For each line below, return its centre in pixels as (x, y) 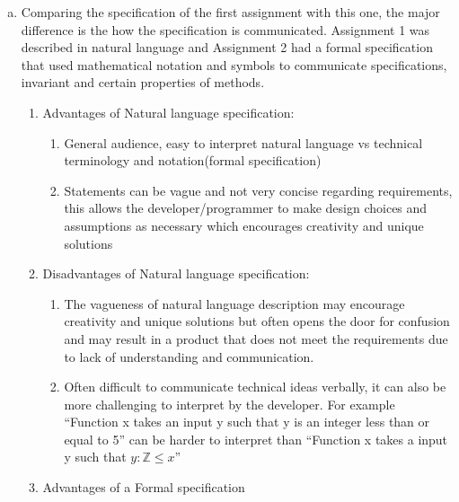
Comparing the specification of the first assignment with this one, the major (230, 12)
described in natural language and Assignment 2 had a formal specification (227, 47)
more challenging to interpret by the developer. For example (229, 404)
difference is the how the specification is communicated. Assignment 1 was (225, 29)
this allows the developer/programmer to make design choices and (246, 208)
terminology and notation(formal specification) (193, 160)
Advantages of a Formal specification (144, 487)
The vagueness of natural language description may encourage (234, 303)
